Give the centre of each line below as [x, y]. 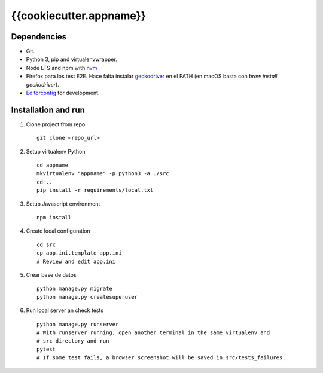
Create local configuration [58, 231]
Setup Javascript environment [63, 204]
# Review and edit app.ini [76, 261]
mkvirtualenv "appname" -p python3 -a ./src [103, 174]
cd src [46, 244]
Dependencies [39, 37]
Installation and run [48, 110]
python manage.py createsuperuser [87, 297]
